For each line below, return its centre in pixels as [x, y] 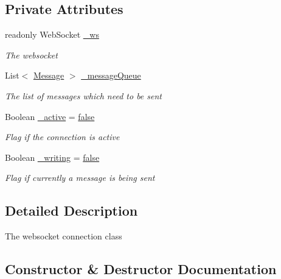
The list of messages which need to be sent [83, 95]
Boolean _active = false [50, 116]
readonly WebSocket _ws [52, 34]
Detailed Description [71, 210]
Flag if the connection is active [62, 137]
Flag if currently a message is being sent [80, 178]
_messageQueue [111, 75]
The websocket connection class [64, 236]
